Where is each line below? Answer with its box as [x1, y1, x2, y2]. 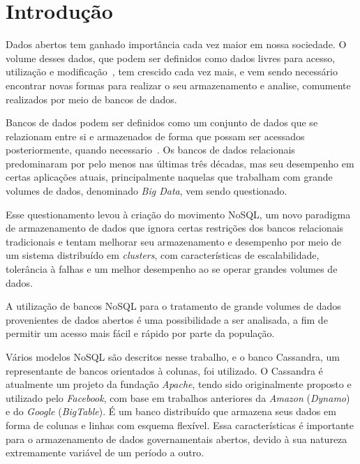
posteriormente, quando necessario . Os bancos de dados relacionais [6, 142, 295, 157]
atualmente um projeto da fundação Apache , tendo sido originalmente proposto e [6, 377, 352, 391]
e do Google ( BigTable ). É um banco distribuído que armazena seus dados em [6, 404, 336, 419]
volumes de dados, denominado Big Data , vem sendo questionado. [6, 184, 287, 198]
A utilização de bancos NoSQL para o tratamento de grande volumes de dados [6, 299, 341, 313]
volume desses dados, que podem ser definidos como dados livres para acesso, [6, 50, 336, 65]
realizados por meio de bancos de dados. [6, 91, 177, 106]
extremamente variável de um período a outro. [6, 445, 204, 460]
